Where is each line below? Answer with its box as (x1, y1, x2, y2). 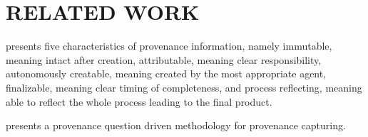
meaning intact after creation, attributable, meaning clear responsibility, (6, 52, 322, 67)
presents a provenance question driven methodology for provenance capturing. (6, 118, 346, 133)
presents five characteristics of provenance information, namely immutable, (6, 38, 332, 53)
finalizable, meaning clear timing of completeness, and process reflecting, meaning (6, 80, 362, 94)
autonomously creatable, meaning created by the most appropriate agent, (6, 66, 327, 81)
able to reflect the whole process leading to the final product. (6, 94, 272, 109)
